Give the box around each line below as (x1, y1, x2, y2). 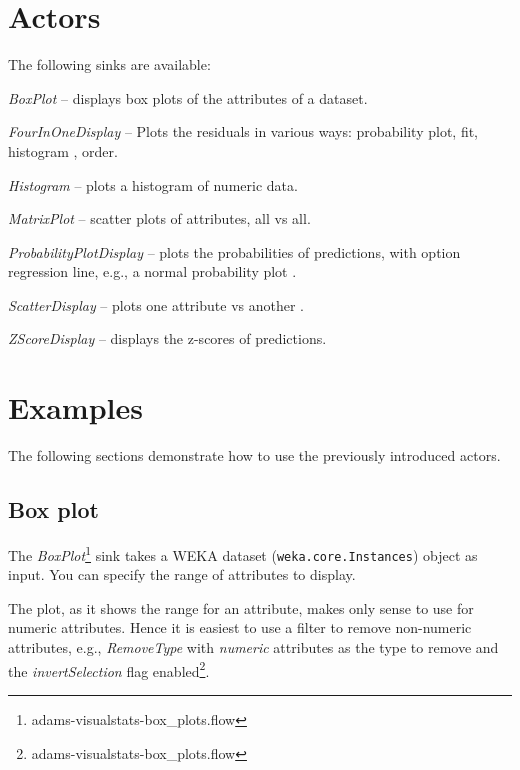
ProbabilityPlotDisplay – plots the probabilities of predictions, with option (8, 241, 461, 262)
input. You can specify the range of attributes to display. (8, 564, 356, 585)
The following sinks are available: (8, 54, 211, 75)
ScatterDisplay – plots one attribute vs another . (8, 294, 304, 315)
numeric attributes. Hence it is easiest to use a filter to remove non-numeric (8, 617, 472, 638)
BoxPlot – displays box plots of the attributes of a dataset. (8, 87, 368, 108)
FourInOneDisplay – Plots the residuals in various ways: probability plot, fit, (8, 121, 479, 142)
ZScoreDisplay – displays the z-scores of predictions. (8, 328, 327, 349)
